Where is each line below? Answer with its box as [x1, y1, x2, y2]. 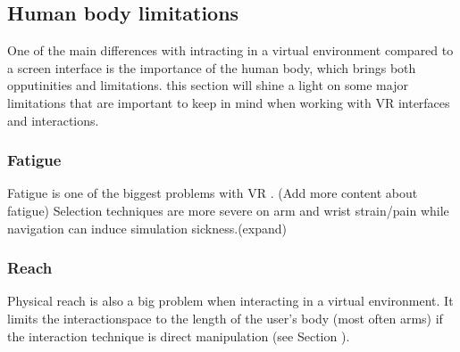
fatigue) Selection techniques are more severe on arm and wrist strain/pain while [7, 201, 449, 219]
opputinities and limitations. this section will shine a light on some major [7, 76, 408, 94]
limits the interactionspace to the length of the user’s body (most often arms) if [7, 308, 443, 327]
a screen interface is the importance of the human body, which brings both [7, 58, 416, 77]
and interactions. [7, 111, 99, 129]
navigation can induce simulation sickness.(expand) [7, 218, 287, 237]
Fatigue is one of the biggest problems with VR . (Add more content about [7, 184, 418, 202]
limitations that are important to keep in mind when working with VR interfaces [7, 93, 450, 111]
